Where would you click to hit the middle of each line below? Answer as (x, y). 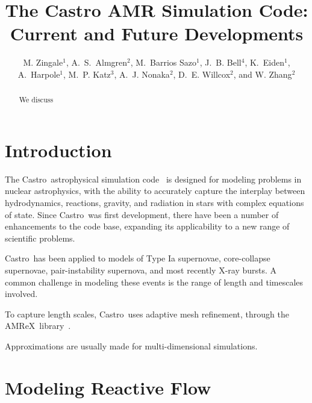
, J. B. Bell (220, 62)
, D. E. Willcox (202, 74)
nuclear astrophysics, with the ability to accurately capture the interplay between (155, 191)
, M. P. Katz (87, 74)
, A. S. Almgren (97, 62)
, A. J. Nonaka (142, 74)
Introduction (58, 150)
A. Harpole (39, 74)
